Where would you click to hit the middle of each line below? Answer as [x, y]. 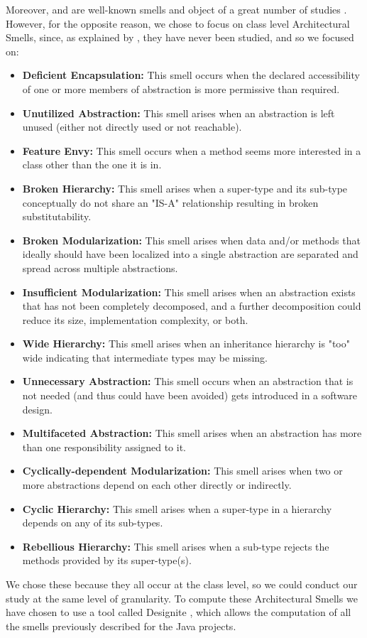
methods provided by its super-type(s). [107, 560]
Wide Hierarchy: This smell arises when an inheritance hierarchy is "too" [186, 344]
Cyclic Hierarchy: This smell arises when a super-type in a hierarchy [177, 508]
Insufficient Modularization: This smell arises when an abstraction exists [189, 292]
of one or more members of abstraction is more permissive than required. [181, 88]
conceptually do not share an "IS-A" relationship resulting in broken [170, 202]
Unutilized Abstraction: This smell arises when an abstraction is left [179, 113]
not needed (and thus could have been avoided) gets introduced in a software [190, 395]
